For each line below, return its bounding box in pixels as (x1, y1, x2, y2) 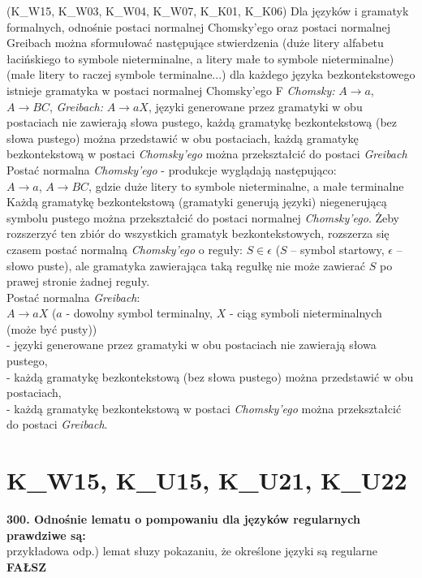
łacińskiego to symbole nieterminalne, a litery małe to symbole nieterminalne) (6, 50, 394, 67)
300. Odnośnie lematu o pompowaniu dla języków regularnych (6, 511, 360, 528)
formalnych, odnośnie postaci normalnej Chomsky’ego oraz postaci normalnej (6, 18, 390, 35)
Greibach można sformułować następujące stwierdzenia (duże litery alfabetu (6, 34, 384, 51)
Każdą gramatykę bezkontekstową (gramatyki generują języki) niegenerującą (6, 193, 387, 210)
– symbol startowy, (291, 240, 385, 257)
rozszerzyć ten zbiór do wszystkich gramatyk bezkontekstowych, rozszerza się (6, 225, 390, 242)
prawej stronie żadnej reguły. (6, 273, 150, 290)
